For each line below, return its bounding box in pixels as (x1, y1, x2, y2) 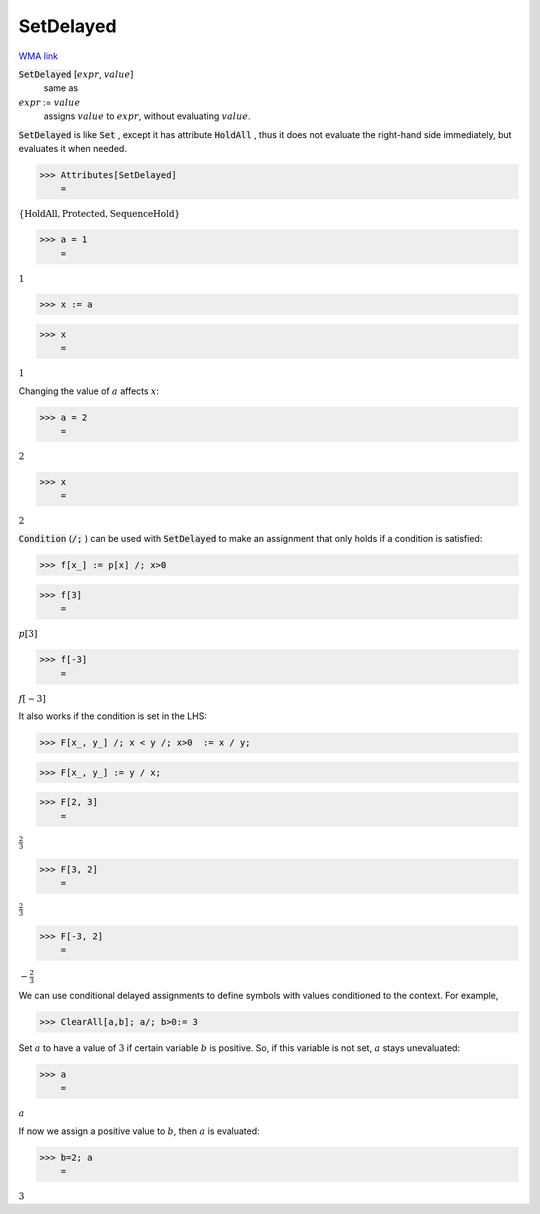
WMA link (18, 50, 59, 62)
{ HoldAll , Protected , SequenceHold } (18, 208, 181, 220)
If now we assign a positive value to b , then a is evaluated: (18, 1125, 260, 1137)
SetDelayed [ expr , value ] (18, 68, 134, 80)
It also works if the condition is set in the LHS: (18, 710, 207, 722)
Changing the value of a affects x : (18, 385, 160, 397)
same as (43, 82, 79, 94)
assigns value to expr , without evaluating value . (43, 110, 251, 122)
